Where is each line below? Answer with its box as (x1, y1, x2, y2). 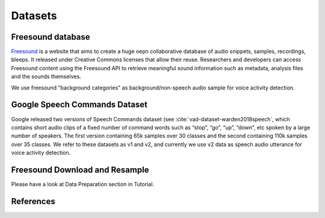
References (11, 196, 55, 207)
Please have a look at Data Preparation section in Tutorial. (11, 181, 155, 187)
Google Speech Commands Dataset (11, 100, 147, 110)
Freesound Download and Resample (11, 165, 149, 175)
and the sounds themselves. (11, 73, 81, 80)
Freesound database (11, 32, 90, 42)
